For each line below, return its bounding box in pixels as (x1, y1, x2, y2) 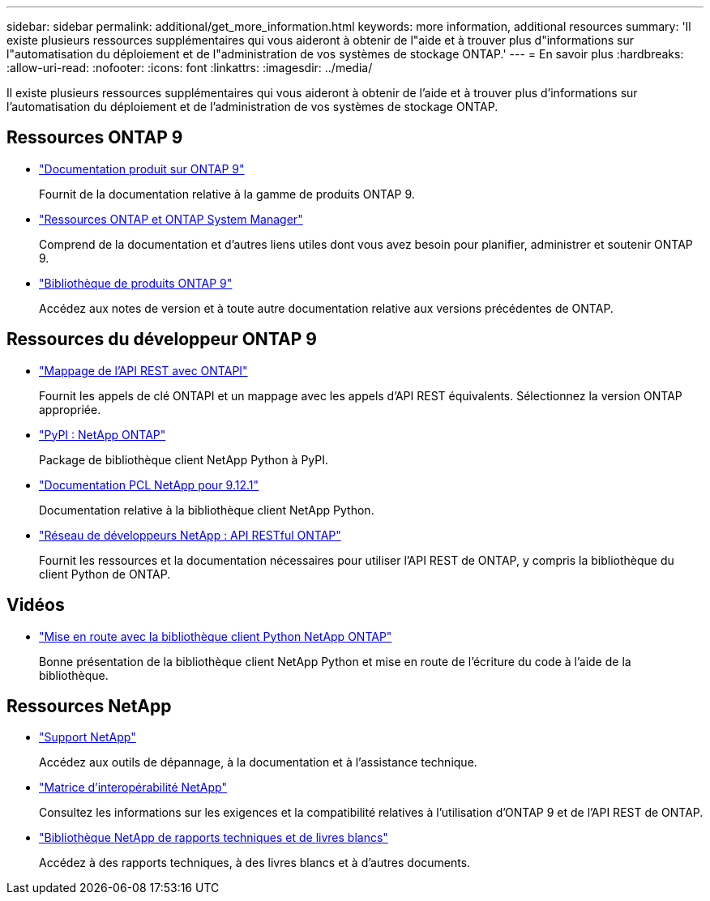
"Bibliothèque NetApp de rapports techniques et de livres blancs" (39, 831, 388, 845)
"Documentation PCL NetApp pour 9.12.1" (39, 477, 259, 492)
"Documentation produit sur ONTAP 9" (39, 161, 245, 176)
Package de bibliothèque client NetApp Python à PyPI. (39, 452, 329, 467)
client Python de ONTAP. (39, 566, 171, 581)
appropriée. (39, 402, 101, 416)
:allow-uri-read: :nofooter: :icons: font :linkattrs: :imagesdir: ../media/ (6, 61, 373, 75)
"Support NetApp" (39, 730, 136, 745)
